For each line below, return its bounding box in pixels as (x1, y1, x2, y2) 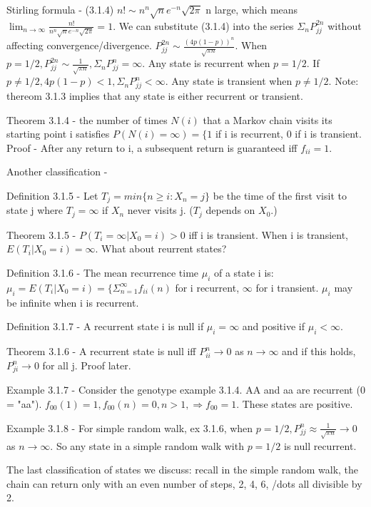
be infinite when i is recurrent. (6, 295, 139, 309)
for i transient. (255, 280, 319, 295)
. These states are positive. (236, 396, 353, 411)
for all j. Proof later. (42, 357, 131, 372)
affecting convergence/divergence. (6, 38, 152, 53)
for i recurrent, (175, 280, 240, 295)
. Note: (328, 73, 359, 88)
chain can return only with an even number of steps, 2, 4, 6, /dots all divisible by (6, 476, 362, 491)
